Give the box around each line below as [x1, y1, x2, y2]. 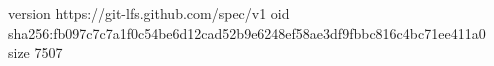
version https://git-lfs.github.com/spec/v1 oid [8, 3, 290, 23]
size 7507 [8, 42, 63, 63]
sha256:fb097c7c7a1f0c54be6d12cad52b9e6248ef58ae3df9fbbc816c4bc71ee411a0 [8, 22, 486, 43]
